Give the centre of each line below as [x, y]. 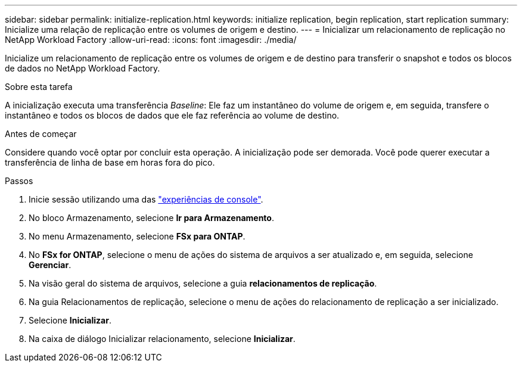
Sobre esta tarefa [39, 87]
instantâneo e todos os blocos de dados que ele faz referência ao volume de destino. [172, 115]
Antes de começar [41, 134]
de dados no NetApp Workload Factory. [83, 68]
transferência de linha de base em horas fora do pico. [110, 162]
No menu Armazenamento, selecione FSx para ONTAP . [137, 236]
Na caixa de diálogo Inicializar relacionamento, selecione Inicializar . [162, 339]
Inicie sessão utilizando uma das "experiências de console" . [146, 199]
